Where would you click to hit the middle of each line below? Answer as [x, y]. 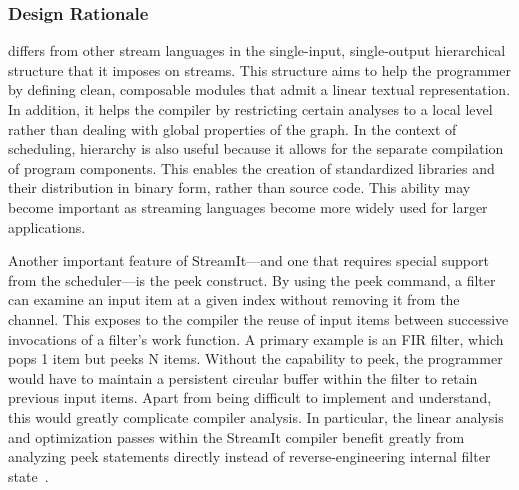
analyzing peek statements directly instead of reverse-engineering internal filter [249, 456]
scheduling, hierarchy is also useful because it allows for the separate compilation [256, 148]
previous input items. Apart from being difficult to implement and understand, [250, 397]
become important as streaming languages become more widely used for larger [248, 206]
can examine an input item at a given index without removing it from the [234, 299]
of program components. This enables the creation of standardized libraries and [251, 167]
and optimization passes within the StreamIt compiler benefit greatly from [236, 436]
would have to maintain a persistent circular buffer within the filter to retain [243, 377]
